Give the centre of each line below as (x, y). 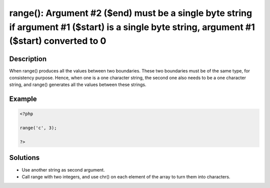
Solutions (24, 158)
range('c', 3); (38, 128)
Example (23, 99)
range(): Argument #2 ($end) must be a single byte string (131, 13)
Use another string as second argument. (63, 169)
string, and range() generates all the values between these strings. (78, 84)
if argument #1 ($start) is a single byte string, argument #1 (132, 27)
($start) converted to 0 (58, 41)
